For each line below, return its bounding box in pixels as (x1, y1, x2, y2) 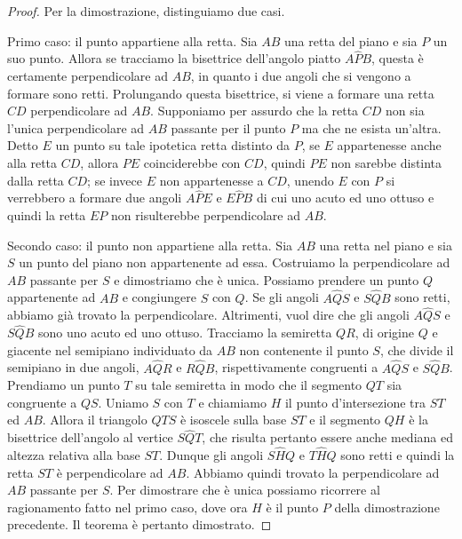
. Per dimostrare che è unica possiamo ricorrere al (109, 480, 380, 499)
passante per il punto (171, 118, 286, 137)
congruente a (7, 392, 77, 411)
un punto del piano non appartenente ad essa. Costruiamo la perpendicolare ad (19, 253, 450, 272)
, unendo (286, 170, 334, 189)
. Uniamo (98, 392, 148, 411)
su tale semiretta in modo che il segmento (135, 376, 362, 394)
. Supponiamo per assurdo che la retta (150, 101, 359, 120)
